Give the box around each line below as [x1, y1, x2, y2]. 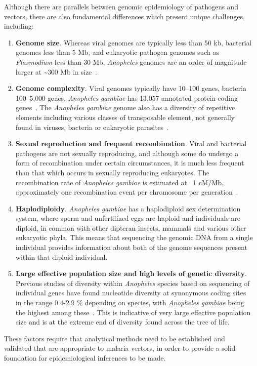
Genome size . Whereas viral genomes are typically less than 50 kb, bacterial [15, 37, 252, 47]
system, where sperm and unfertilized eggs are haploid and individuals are [15, 213, 240, 223]
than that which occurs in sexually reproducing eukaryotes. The [15, 167, 210, 177]
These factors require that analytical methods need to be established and [4, 333, 225, 343]
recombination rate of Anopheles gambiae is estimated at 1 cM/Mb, [15, 177, 224, 187]
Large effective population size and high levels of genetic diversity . [15, 268, 247, 279]
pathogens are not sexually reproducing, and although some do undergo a [15, 148, 239, 158]
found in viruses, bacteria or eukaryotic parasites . [15, 122, 169, 132]
